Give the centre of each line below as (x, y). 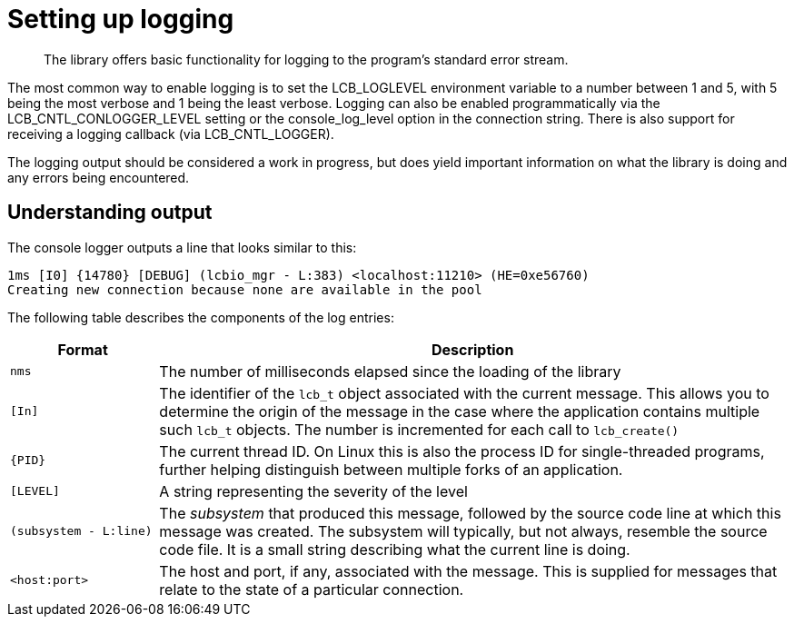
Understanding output (110, 213)
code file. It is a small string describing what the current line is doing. (395, 549)
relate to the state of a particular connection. (312, 589)
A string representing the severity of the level (313, 491)
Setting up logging (121, 19)
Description (472, 349)
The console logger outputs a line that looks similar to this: (182, 247)
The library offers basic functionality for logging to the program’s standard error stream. (306, 59)
